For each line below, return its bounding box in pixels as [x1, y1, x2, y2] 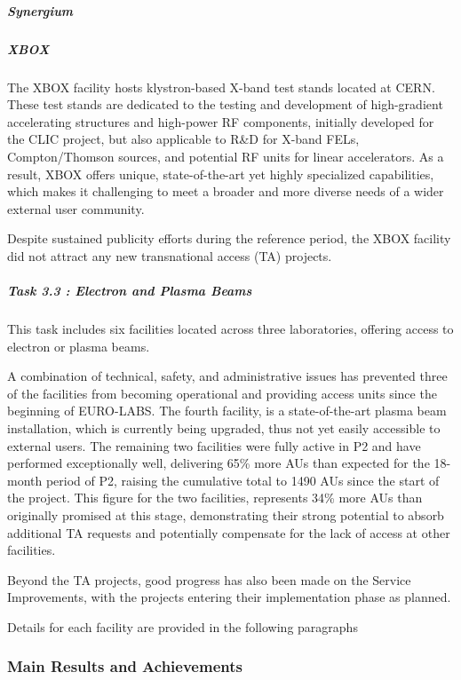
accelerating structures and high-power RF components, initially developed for [7, 112, 434, 130]
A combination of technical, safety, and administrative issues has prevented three [7, 367, 448, 385]
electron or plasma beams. [7, 336, 150, 355]
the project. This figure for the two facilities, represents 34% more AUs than [7, 488, 423, 507]
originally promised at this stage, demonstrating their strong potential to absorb [7, 505, 444, 524]
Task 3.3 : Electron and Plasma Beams [7, 281, 252, 300]
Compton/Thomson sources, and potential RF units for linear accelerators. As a [7, 146, 444, 165]
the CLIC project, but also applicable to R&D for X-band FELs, [7, 130, 360, 148]
